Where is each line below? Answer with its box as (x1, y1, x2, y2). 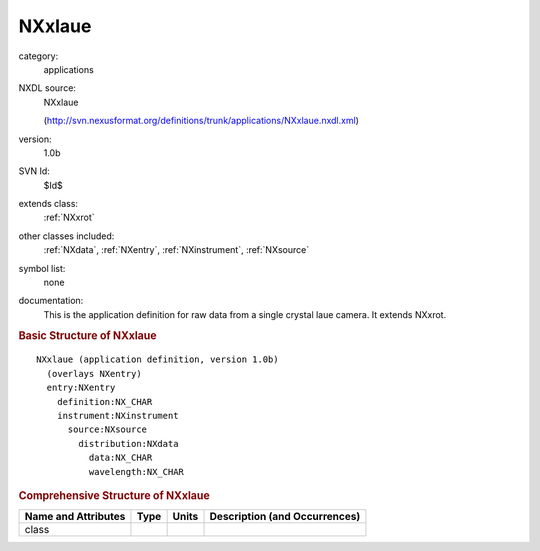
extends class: (18, 198, 79, 210)
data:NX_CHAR (88, 452, 153, 464)
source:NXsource (67, 424, 148, 435)
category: (18, 50, 59, 62)
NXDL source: (18, 82, 77, 94)
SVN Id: (18, 165, 50, 177)
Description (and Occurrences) (209, 510, 361, 524)
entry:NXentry (46, 382, 116, 394)
